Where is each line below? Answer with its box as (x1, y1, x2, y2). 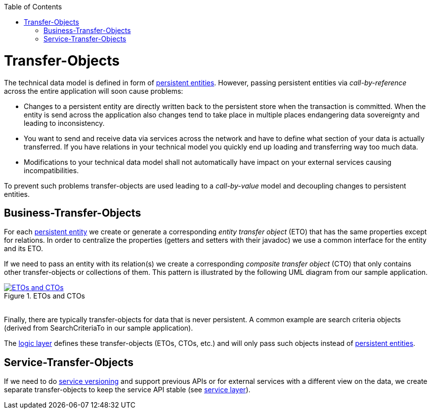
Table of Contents (4, 2, 62, 11)
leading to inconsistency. (24, 118, 105, 127)
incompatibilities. (24, 166, 79, 175)
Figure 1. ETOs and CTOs (4, 292, 85, 300)
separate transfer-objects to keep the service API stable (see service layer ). (4, 385, 251, 394)
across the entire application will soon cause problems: (4, 86, 183, 95)
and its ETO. (4, 244, 43, 253)
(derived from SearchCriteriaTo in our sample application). (4, 324, 193, 333)
